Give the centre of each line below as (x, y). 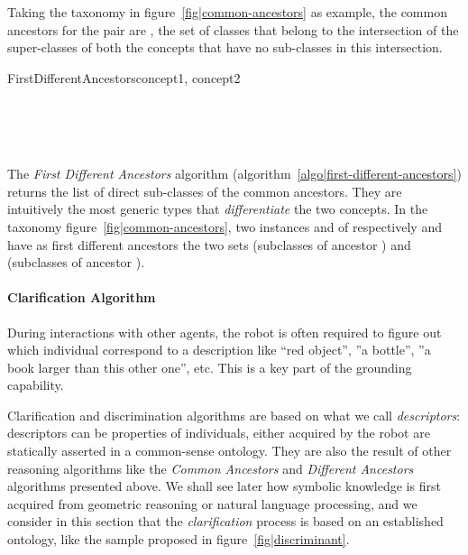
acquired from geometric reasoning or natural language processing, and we (212, 503)
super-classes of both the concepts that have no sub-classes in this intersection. (225, 47)
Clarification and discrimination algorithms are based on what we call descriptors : (234, 415)
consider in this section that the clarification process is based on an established (225, 521)
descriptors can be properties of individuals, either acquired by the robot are (219, 433)
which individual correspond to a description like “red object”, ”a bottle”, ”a (219, 350)
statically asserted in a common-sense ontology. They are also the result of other (229, 451)
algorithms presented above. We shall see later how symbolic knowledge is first (224, 486)
